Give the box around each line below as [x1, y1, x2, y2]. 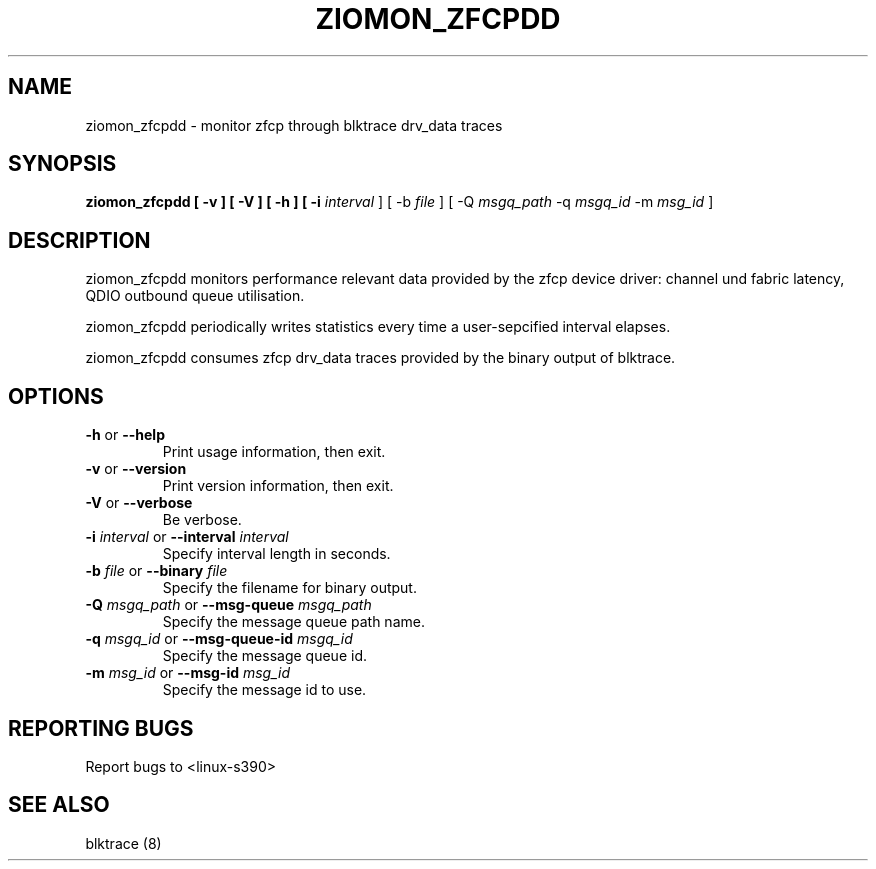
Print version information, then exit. [162, 477, 394, 495]
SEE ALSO [8, 792, 110, 818]
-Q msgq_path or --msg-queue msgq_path [85, 596, 372, 614]
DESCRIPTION [8, 227, 151, 253]
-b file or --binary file [85, 562, 228, 580]
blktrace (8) [85, 834, 162, 852]
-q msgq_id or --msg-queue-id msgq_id [85, 630, 353, 648]
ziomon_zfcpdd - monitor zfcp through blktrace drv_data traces [85, 116, 503, 134]
